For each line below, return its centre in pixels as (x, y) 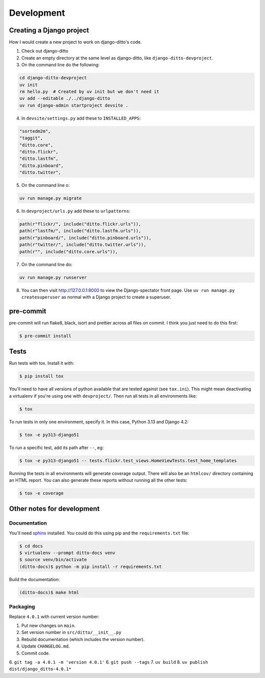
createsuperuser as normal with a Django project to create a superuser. (96, 297)
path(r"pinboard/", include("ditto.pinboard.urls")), (85, 238)
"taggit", (31, 138)
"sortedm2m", (35, 131)
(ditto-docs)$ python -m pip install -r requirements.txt (91, 566)
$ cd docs (31, 546)
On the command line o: (46, 185)
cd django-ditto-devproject (53, 78)
